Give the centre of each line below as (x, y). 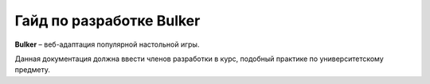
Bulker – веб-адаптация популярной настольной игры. (107, 44)
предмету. (33, 70)
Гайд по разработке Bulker (107, 21)
